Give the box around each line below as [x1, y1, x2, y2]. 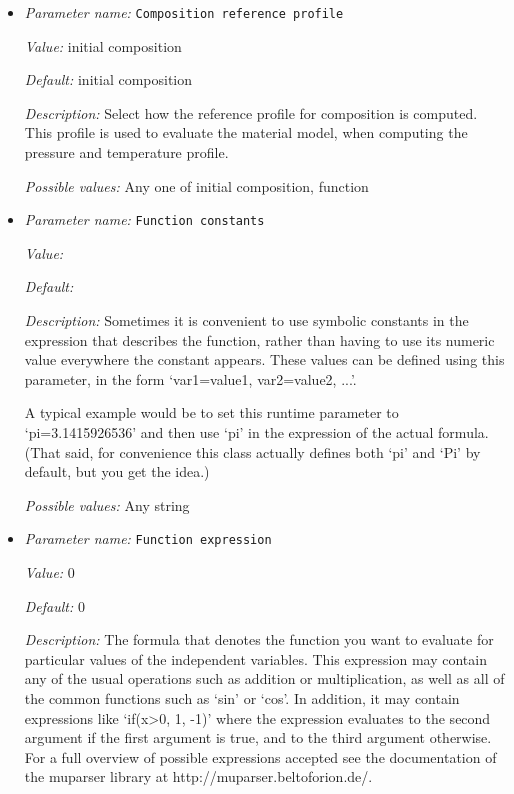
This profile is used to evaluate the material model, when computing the [24, 122, 468, 143]
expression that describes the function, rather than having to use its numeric [24, 329, 495, 350]
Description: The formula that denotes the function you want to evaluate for [24, 629, 494, 650]
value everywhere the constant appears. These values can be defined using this [24, 349, 505, 370]
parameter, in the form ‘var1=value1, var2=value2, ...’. [24, 368, 357, 389]
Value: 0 [24, 562, 75, 583]
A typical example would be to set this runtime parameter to [24, 402, 399, 423]
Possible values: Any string [24, 494, 190, 515]
